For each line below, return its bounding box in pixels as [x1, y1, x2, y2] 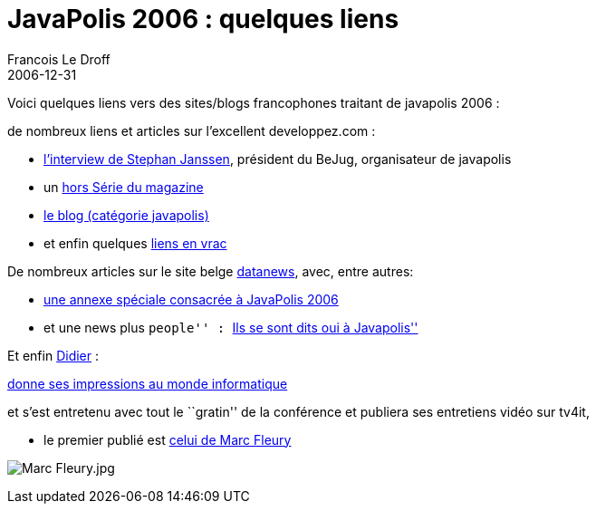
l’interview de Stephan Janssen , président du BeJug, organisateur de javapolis [43, 150, 512, 167]
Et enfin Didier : [7, 347, 100, 363]
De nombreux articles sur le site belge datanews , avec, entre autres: [7, 263, 414, 279]
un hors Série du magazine [43, 178, 204, 195]
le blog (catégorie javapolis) [43, 207, 209, 223]
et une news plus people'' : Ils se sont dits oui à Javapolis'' [43, 319, 418, 335]
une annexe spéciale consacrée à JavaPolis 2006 [43, 291, 339, 307]
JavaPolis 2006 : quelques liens [7, 4, 399, 34]
